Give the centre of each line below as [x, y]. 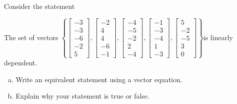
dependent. [21, 63]
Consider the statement [39, 6]
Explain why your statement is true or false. [82, 96]
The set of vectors [31, 37]
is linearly [218, 37]
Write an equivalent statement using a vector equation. [99, 79]
